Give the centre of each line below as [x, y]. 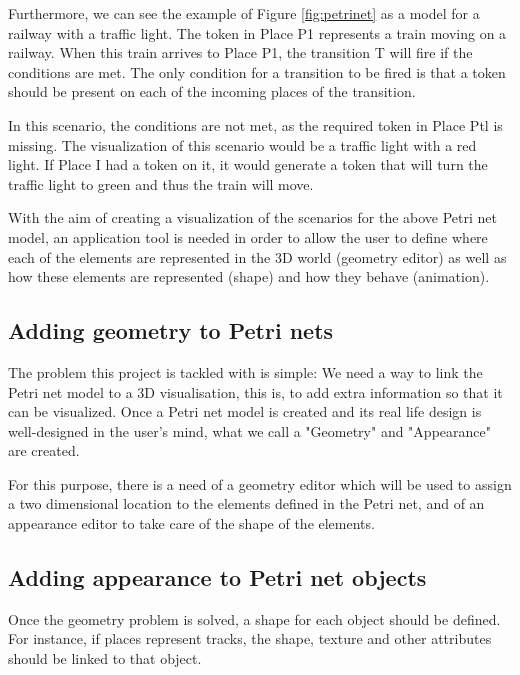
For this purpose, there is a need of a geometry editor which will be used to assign [260, 483]
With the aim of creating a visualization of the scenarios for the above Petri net [253, 217]
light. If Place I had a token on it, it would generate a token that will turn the [248, 164]
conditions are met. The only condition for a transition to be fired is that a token [257, 71]
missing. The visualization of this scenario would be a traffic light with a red [242, 144]
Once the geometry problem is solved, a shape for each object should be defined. [254, 618]
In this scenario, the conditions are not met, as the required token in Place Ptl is [255, 124]
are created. [44, 450]
